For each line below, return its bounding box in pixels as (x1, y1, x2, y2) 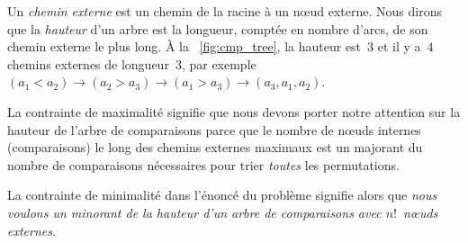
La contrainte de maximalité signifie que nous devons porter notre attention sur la (7, 102, 461, 121)
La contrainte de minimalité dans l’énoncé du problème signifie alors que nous (7, 185, 437, 204)
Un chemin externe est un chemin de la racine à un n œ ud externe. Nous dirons (7, 2, 442, 20)
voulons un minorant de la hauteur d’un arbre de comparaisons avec (7, 202, 382, 221)
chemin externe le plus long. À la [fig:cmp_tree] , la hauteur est (7, 37, 362, 56)
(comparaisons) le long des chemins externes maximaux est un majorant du (7, 138, 423, 157)
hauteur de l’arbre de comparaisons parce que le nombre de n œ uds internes (7, 120, 421, 139)
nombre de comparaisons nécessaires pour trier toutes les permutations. (7, 155, 400, 174)
